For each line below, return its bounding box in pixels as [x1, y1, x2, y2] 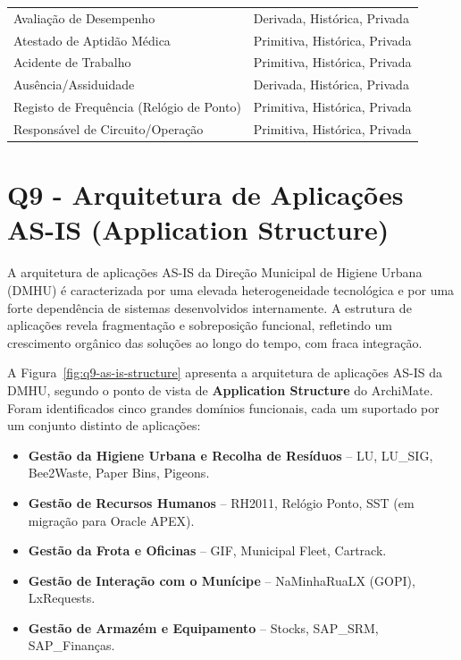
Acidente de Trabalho [13, 53, 131, 72]
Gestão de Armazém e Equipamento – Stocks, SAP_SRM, [28, 618, 379, 637]
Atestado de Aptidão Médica [13, 30, 171, 49]
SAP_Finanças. [28, 636, 115, 655]
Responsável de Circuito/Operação [13, 119, 204, 138]
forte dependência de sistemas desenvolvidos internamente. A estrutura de [7, 298, 412, 317]
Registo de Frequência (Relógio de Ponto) [13, 97, 241, 116]
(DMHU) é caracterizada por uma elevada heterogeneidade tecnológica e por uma [7, 280, 455, 299]
